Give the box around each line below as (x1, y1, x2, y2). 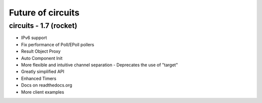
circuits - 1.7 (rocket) (9, 21, 78, 30)
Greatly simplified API (21, 69, 65, 74)
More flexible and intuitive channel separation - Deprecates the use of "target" (21, 62, 178, 68)
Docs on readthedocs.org (21, 82, 72, 88)
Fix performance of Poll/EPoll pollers (21, 42, 95, 47)
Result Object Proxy (21, 48, 61, 54)
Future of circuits (9, 7, 80, 18)
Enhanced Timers (21, 75, 57, 81)
